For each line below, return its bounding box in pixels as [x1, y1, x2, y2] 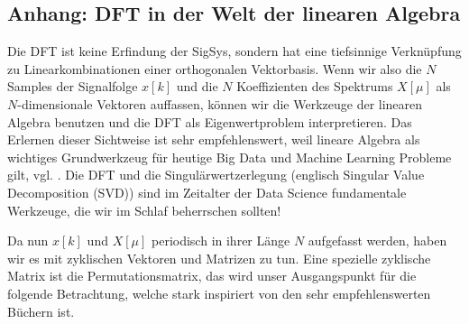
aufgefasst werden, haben [308, 231, 447, 250]
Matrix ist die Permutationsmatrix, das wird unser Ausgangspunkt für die [7, 266, 417, 285]
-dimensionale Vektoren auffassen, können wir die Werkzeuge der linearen [17, 94, 423, 113]
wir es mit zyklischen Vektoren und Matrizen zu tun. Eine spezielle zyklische [7, 248, 431, 267]
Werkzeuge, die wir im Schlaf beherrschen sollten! [7, 200, 281, 219]
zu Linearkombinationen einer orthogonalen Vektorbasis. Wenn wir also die [7, 59, 422, 78]
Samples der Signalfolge [7, 77, 138, 96]
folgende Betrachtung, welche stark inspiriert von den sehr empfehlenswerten [7, 283, 431, 302]
